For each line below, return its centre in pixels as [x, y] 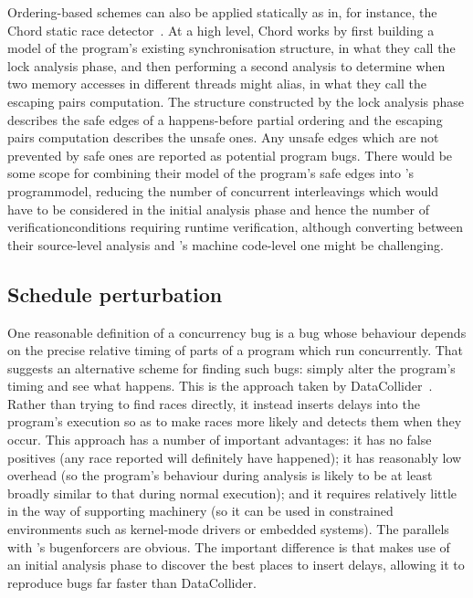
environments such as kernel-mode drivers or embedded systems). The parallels [228, 529]
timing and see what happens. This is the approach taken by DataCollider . [220, 386]
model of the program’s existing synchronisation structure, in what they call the [231, 48]
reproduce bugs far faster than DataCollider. [132, 582]
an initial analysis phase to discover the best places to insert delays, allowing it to [236, 565]
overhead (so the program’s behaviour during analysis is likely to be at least [220, 475]
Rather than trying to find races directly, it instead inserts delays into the [214, 403]
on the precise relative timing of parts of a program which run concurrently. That [236, 350]
